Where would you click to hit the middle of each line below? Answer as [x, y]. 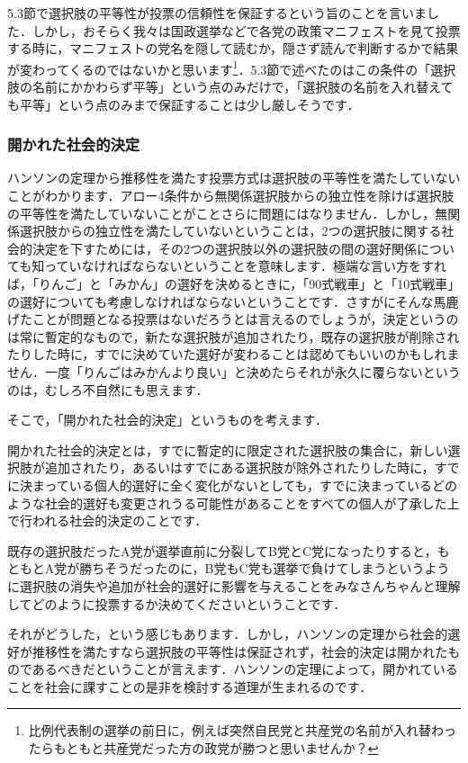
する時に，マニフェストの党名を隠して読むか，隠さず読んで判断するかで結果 [233, 48]
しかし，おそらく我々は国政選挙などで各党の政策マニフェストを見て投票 [246, 30]
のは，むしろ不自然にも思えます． [108, 389]
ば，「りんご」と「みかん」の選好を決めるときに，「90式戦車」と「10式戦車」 [234, 283]
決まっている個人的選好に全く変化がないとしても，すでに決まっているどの [238, 485]
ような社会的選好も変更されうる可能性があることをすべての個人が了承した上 [234, 503]
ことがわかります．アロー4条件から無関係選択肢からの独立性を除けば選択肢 [231, 196]
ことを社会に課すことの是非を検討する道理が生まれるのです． [190, 686]
